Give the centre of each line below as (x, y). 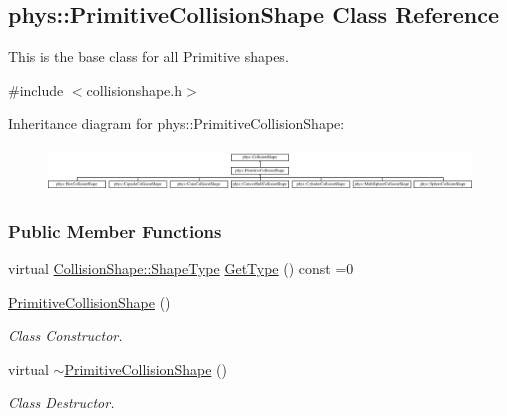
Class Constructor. (65, 335)
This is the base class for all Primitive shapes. (148, 56)
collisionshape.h (134, 89)
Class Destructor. (61, 402)
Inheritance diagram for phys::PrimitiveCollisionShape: (176, 123)
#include (36, 89)
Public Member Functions (115, 230)
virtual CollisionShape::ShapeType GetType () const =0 (181, 268)
